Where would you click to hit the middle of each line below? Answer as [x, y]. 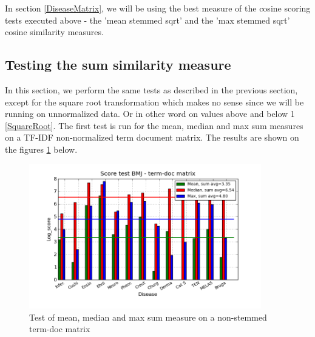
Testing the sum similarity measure [118, 65]
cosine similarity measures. [54, 32]
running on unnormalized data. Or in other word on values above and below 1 [150, 114]
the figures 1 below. [41, 149]
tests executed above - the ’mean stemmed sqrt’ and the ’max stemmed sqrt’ [147, 20]
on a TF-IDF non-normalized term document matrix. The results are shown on [152, 137]
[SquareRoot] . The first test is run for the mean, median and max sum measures [154, 125]
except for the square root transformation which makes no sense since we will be [154, 102]
